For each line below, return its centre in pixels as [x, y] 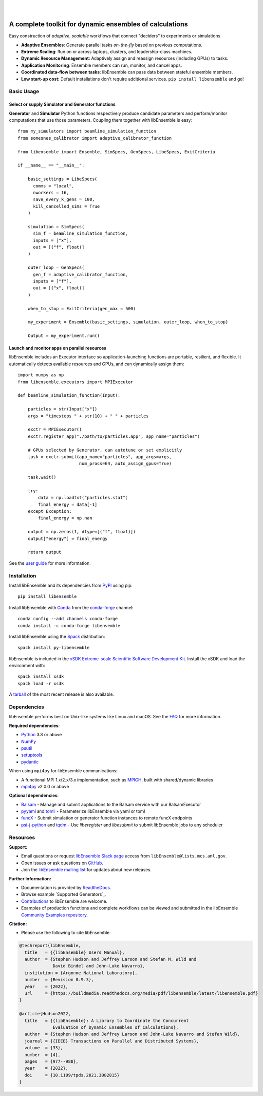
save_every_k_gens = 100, [64, 199]
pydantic [30, 762]
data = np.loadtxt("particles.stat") [83, 498]
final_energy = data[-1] [68, 504]
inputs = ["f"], [52, 281]
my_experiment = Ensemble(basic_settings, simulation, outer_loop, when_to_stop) [128, 322]
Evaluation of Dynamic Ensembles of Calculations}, [116, 1027]
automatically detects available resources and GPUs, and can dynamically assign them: [97, 364]
